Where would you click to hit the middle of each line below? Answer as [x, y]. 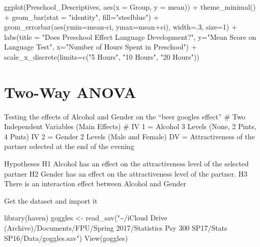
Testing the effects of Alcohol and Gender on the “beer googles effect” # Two [125, 116]
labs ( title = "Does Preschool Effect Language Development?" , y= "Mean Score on [130, 36]
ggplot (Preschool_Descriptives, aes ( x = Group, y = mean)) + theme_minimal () [130, 7]
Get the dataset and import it [51, 200]
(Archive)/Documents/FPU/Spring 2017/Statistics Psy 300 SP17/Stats [116, 228]
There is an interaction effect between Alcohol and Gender [95, 183]
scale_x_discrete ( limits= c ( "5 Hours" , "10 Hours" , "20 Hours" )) [102, 56]
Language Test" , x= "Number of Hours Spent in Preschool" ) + [100, 47]
